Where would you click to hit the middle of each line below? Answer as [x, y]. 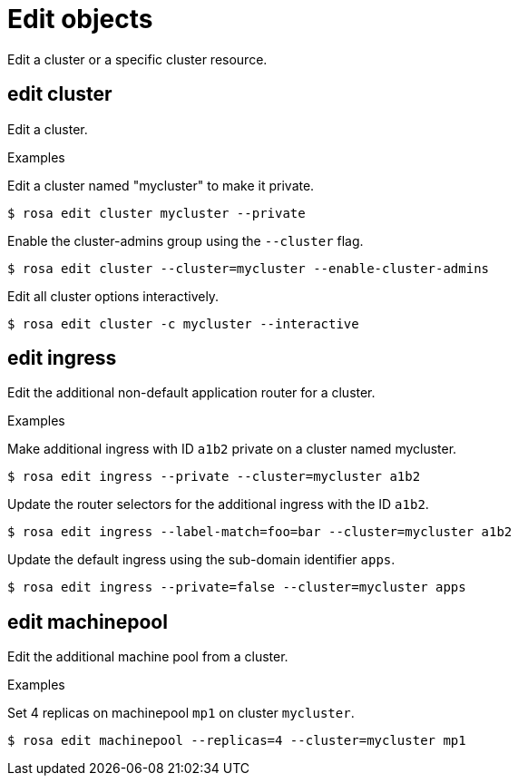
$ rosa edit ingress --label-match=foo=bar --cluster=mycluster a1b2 [260, 532]
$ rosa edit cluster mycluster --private [156, 213]
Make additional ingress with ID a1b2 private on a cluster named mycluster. [232, 449]
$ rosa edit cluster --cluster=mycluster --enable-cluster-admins [249, 268]
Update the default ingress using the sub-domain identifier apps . [201, 560]
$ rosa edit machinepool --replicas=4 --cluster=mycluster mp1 [237, 741]
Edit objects [80, 19]
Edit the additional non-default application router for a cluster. [191, 393]
